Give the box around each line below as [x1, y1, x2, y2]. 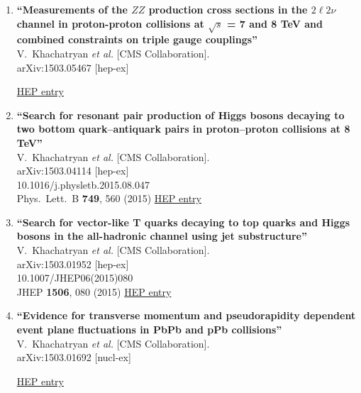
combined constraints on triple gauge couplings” [16, 32, 258, 47]
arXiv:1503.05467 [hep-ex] [16, 60, 129, 74]
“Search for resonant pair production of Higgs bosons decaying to [16, 107, 345, 122]
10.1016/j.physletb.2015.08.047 [16, 177, 150, 192]
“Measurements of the [16, 2, 128, 16]
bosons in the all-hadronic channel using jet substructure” [16, 228, 307, 243]
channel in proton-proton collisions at [16, 16, 204, 31]
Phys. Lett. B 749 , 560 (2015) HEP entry [16, 191, 201, 206]
